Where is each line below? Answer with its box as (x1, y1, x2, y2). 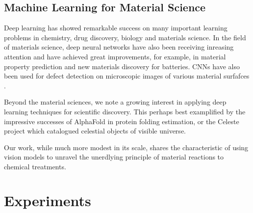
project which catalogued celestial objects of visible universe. (4, 126, 186, 136)
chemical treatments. (4, 161, 66, 171)
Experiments (4, 190, 91, 210)
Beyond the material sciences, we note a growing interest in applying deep (4, 97, 227, 107)
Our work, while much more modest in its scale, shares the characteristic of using (4, 142, 249, 152)
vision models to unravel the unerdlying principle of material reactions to (4, 152, 224, 162)
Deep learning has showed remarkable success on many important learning (4, 23, 228, 33)
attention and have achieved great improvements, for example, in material (4, 51, 226, 61)
